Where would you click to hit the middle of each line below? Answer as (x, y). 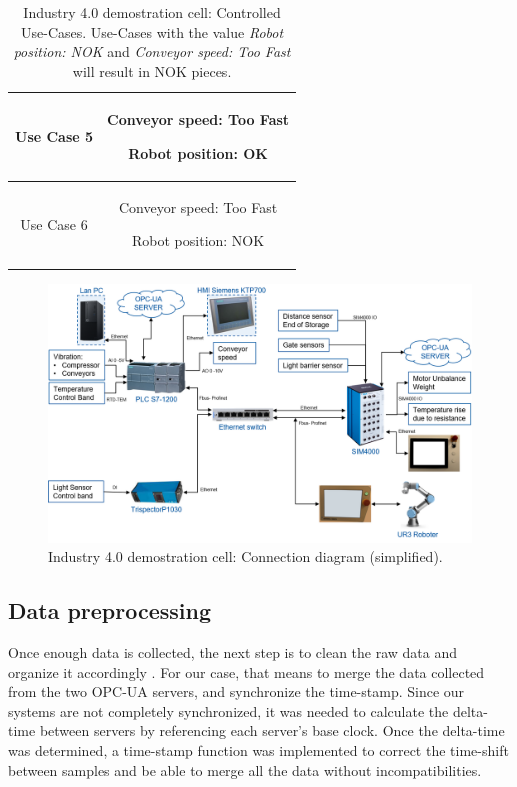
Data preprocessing (110, 610)
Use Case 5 (54, 136)
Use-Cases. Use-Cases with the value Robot (152, 31)
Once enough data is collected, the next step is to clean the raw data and (233, 652)
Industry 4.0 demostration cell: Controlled (152, 12)
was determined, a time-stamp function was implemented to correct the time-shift (258, 750)
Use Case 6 (54, 223)
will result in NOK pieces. (152, 70)
